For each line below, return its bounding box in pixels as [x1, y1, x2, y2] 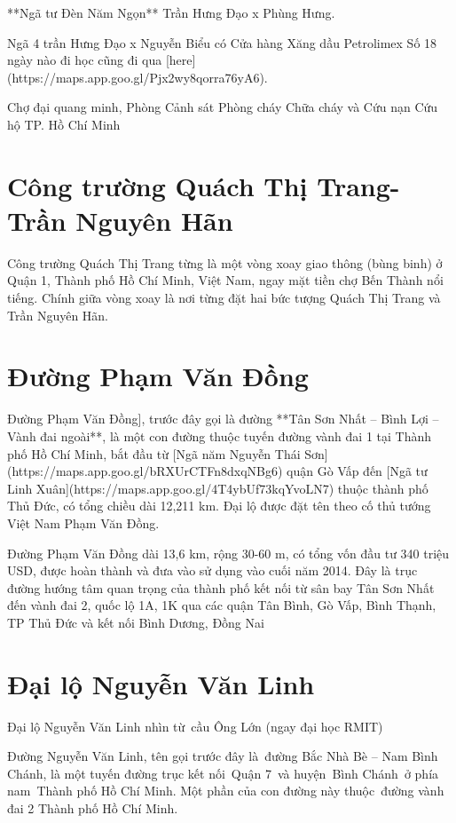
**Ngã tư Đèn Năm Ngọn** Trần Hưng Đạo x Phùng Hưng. [7, 4, 335, 21]
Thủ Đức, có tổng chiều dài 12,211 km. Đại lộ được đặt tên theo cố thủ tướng [7, 496, 431, 515]
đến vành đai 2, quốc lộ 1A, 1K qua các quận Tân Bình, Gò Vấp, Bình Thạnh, [7, 596, 436, 614]
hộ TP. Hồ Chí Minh [7, 115, 121, 133]
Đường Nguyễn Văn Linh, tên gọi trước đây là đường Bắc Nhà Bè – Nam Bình [7, 747, 438, 765]
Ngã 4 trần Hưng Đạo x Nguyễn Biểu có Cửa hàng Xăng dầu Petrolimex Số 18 [7, 33, 437, 51]
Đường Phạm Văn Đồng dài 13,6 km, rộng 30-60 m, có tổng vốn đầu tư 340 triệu [7, 543, 450, 562]
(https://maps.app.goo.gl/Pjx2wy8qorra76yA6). [7, 67, 268, 86]
